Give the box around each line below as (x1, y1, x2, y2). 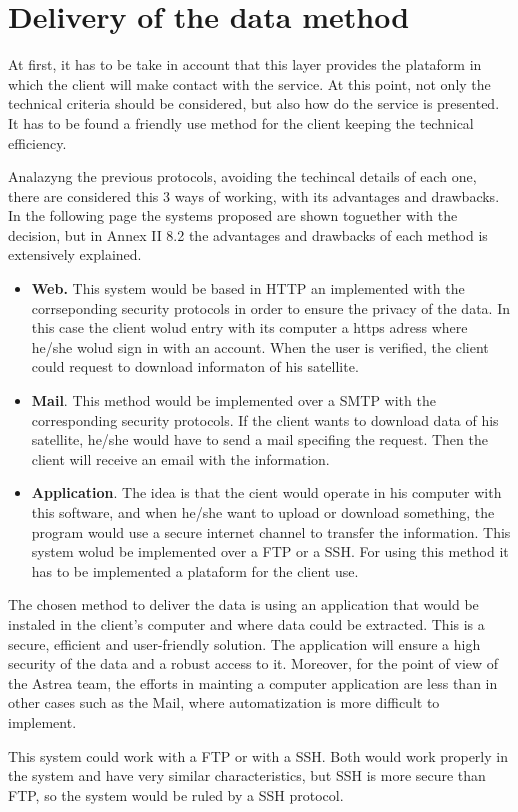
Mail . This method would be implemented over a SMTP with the (31, 390, 436, 411)
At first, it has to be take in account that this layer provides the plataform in (8, 54, 482, 75)
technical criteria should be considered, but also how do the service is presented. (8, 93, 500, 114)
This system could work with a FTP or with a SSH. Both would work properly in (8, 745, 508, 766)
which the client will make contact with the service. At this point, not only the (8, 73, 491, 94)
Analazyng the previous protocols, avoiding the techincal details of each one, (8, 166, 477, 187)
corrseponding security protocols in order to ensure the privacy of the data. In (31, 297, 510, 318)
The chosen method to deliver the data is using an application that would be (8, 594, 479, 615)
